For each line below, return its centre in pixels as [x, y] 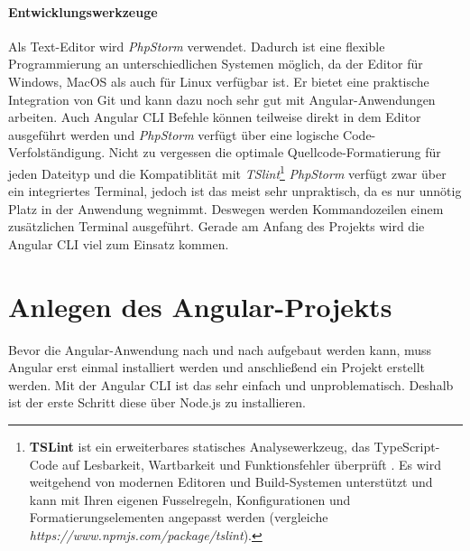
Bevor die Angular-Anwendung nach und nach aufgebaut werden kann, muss [220, 349]
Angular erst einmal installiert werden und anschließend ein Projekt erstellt [217, 367]
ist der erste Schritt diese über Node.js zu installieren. [157, 402]
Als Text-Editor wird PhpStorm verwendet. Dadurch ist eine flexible [197, 46]
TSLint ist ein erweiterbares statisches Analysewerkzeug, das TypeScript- [235, 447]
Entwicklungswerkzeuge [83, 11]
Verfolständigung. [57, 152]
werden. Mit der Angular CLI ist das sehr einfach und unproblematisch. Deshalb [231, 384]
